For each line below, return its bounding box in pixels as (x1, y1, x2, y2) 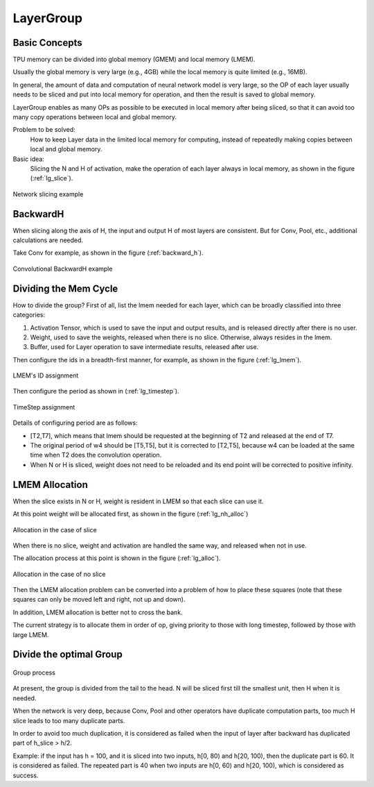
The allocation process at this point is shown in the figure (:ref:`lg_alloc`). (12, 554, 221, 562)
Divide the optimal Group (12, 649, 123, 661)
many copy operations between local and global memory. (12, 113, 177, 121)
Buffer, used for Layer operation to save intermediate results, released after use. (30, 343, 259, 351)
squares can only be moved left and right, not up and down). (12, 595, 186, 604)
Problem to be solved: (12, 126, 75, 134)
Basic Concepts (12, 37, 82, 49)
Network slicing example (12, 189, 84, 198)
